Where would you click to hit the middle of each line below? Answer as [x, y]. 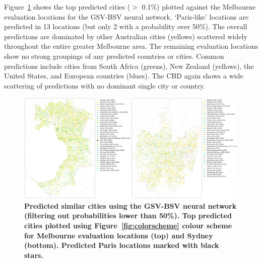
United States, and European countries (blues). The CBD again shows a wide [124, 76]
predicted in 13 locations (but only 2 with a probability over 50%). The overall [126, 26]
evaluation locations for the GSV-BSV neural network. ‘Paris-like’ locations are [126, 16]
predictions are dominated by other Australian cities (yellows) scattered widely [126, 36]
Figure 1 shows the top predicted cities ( [67, 7]
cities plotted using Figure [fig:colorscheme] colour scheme [128, 225]
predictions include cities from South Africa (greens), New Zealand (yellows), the [129, 66]
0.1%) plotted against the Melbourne [199, 7]
